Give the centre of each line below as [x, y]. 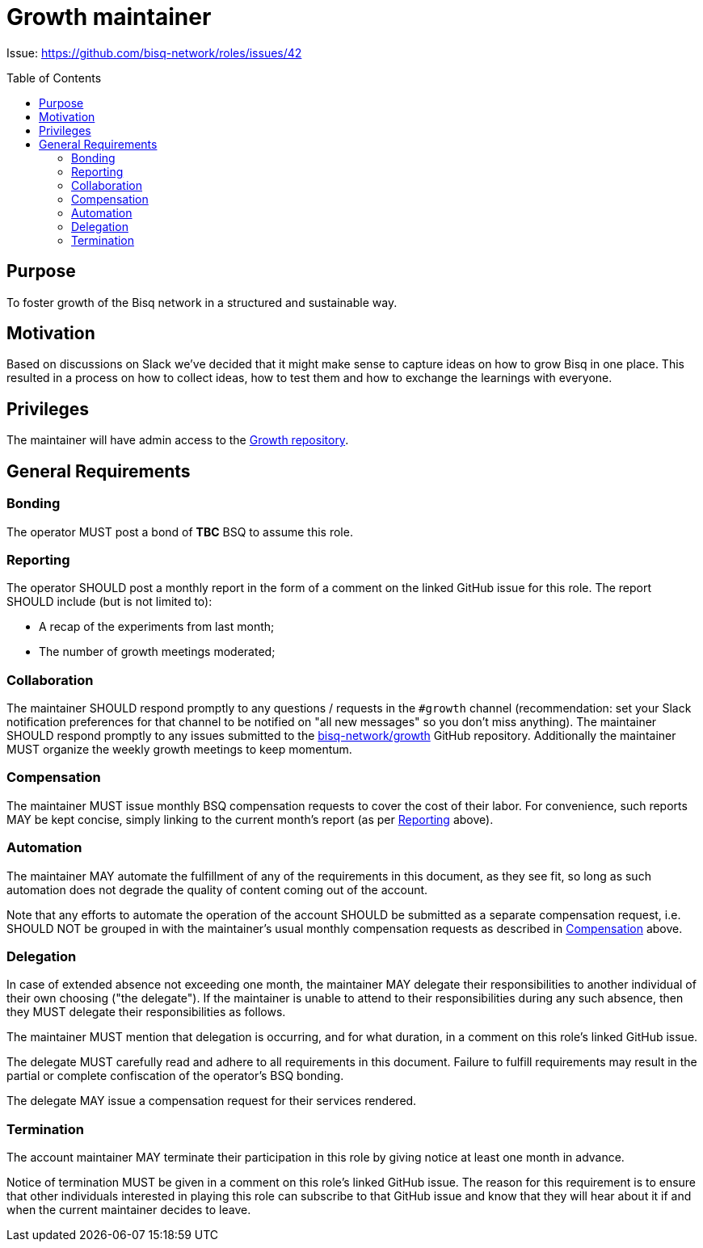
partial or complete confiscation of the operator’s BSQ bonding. [175, 1076]
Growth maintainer [109, 17]
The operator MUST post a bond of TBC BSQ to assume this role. [180, 532]
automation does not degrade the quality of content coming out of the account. [217, 889]
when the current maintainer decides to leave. [129, 1210]
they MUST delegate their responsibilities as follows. [146, 1012]
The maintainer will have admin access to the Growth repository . [178, 440]
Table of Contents [54, 78]
